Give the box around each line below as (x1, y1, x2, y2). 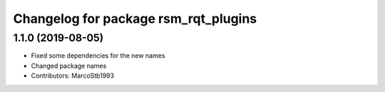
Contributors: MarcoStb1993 (31, 71, 114, 80)
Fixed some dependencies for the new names (31, 51, 165, 60)
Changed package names (31, 61, 107, 70)
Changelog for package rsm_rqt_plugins (13, 11, 257, 26)
